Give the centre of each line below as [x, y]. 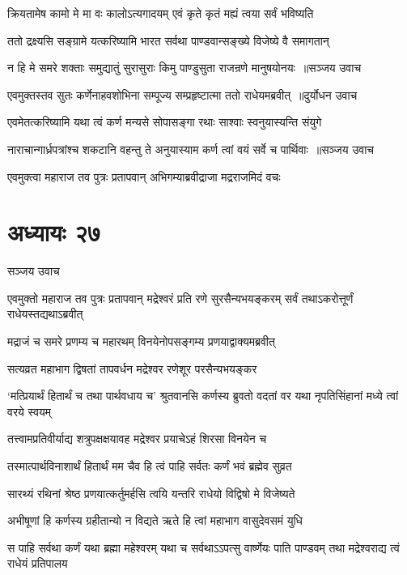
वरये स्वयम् [30, 411]
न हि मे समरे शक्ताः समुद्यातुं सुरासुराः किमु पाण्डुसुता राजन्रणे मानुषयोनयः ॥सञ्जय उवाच [184, 68]
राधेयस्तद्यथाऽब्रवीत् [45, 314]
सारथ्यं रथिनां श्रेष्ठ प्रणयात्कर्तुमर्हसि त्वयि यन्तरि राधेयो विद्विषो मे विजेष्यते [151, 493]
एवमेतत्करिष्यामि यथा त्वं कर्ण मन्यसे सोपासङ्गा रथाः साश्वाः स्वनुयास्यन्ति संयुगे [165, 122]
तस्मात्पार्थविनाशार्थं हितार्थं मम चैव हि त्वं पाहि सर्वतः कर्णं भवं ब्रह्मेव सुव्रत [150, 466]
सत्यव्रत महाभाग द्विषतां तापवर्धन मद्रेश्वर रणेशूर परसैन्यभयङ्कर [132, 368]
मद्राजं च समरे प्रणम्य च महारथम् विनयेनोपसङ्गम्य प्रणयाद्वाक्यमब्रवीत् [141, 341]
